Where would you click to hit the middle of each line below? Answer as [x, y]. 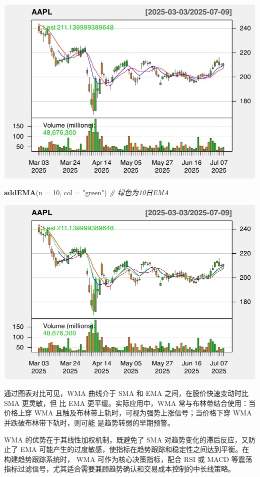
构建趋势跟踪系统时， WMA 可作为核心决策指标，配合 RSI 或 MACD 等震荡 [128, 459]
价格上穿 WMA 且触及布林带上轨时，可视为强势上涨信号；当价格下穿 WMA [128, 413]
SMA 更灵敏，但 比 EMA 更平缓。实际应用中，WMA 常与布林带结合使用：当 [130, 403]
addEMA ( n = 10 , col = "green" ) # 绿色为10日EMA [86, 192]
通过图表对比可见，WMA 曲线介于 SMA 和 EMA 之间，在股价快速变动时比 [126, 393]
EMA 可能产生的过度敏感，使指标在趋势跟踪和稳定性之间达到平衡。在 [135, 449]
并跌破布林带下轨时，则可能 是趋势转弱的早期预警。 [89, 422]
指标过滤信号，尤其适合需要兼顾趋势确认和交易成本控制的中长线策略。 [119, 469]
